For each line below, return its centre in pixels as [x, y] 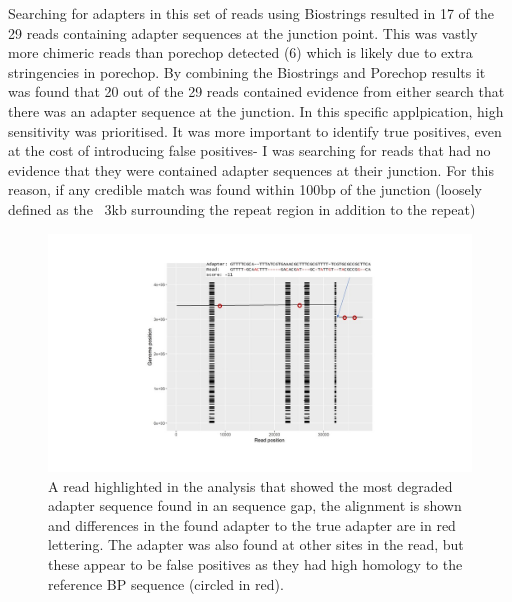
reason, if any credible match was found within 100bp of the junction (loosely [245, 189]
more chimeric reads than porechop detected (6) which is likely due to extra [240, 52]
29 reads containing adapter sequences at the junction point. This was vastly [243, 32]
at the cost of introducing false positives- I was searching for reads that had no [249, 150]
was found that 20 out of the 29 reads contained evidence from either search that [256, 91]
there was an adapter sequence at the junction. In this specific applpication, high [256, 110]
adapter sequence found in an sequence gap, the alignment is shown [255, 505]
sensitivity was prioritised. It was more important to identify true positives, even [255, 130]
